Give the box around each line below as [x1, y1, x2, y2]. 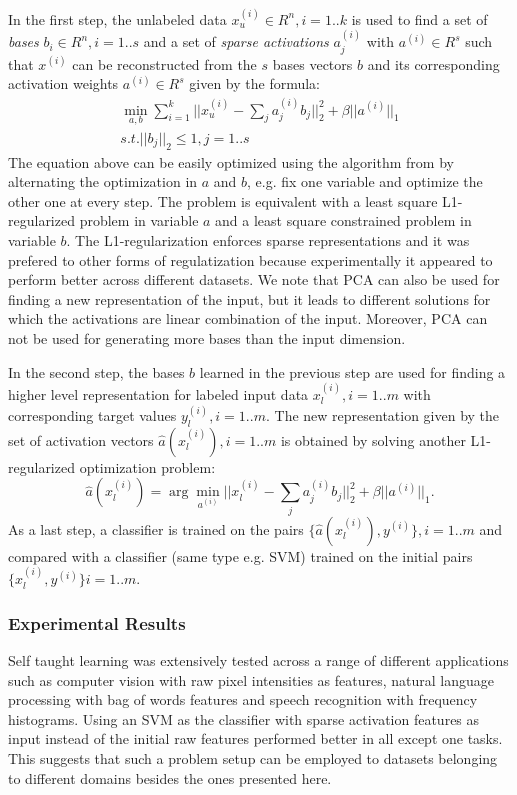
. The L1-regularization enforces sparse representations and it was [66, 230, 470, 251]
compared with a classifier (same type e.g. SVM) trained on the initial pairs [8, 545, 473, 566]
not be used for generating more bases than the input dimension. [8, 328, 406, 349]
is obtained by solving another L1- [280, 429, 491, 450]
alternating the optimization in [8, 171, 198, 192]
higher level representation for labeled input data [8, 384, 309, 405]
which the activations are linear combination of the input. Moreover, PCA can [8, 308, 488, 329]
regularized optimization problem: [8, 456, 216, 477]
